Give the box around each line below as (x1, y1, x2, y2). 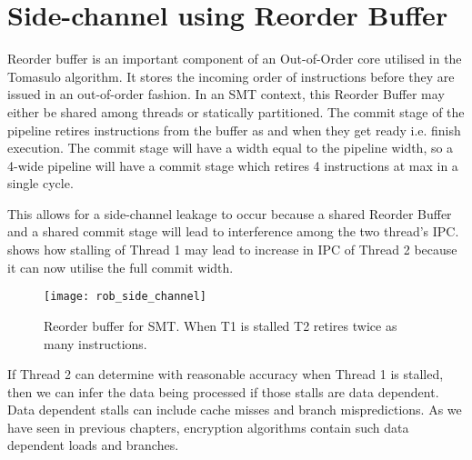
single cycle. (7, 174, 74, 193)
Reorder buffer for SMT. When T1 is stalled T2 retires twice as (44, 315, 397, 335)
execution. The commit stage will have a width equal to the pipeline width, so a (7, 138, 454, 157)
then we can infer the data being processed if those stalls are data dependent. (7, 382, 439, 401)
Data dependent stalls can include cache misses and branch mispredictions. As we (7, 400, 462, 419)
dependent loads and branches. (7, 435, 179, 455)
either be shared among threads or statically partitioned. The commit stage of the (7, 102, 465, 121)
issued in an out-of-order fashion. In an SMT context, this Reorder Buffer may (7, 85, 445, 104)
